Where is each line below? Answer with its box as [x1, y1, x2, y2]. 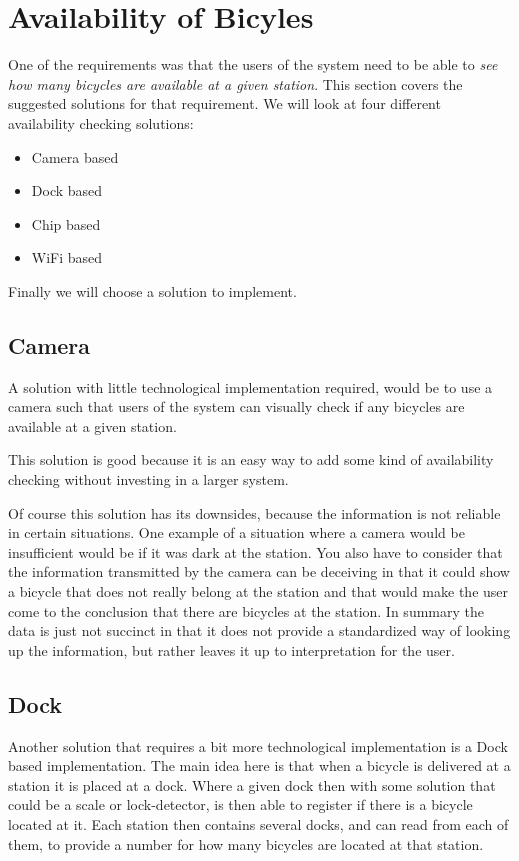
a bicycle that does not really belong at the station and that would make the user [8, 581, 509, 602]
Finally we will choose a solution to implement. [8, 280, 297, 301]
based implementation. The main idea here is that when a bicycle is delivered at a [8, 755, 511, 776]
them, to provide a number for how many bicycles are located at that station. [8, 833, 484, 854]
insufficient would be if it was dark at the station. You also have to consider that [8, 541, 503, 562]
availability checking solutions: [8, 112, 194, 133]
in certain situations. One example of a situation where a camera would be [8, 522, 465, 543]
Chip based [31, 213, 101, 234]
